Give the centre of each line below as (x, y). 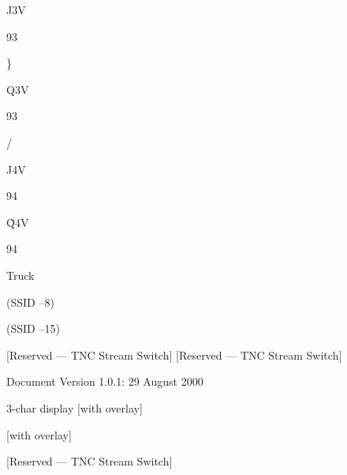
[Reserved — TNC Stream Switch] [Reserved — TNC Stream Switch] (174, 354)
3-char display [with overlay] (75, 407)
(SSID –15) (33, 328)
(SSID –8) (30, 302)
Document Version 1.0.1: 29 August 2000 (105, 381)
